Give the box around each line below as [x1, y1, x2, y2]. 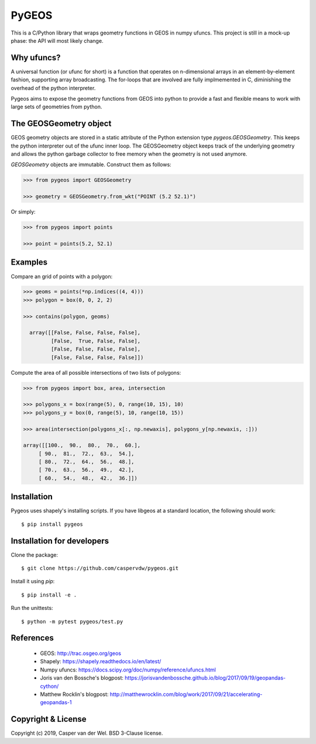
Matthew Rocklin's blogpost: [40, 691, 109, 698]
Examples [11, 258, 48, 268]
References [11, 633, 54, 643]
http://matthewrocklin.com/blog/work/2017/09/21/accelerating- [109, 691, 263, 698]
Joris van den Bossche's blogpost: [40, 674, 124, 681]
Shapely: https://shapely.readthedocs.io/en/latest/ [40, 658, 162, 665]
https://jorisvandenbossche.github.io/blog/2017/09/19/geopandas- [125, 674, 286, 681]
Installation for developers [11, 536, 109, 546]
